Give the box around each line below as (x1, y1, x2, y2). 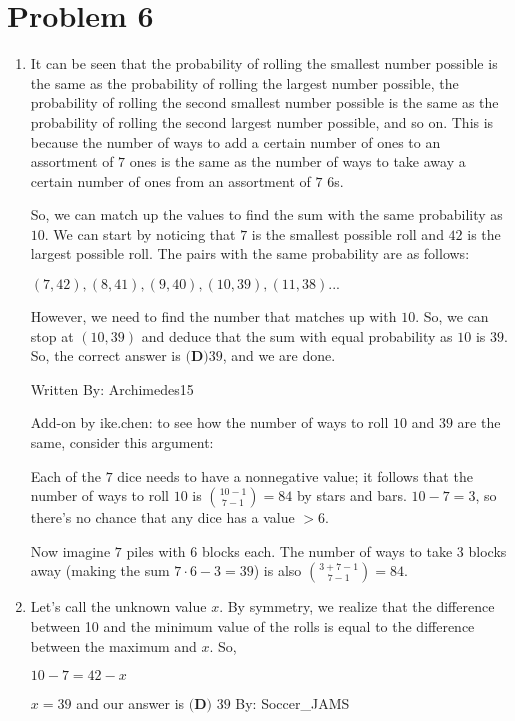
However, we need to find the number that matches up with (30, 306, 397, 327)
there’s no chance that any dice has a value (30, 507, 295, 528)
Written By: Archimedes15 (30, 378, 194, 399)
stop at (30, 325, 74, 346)
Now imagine (30, 540, 111, 561)
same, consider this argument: (30, 432, 214, 453)
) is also (253, 560, 302, 581)
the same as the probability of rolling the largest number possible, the (30, 72, 459, 93)
